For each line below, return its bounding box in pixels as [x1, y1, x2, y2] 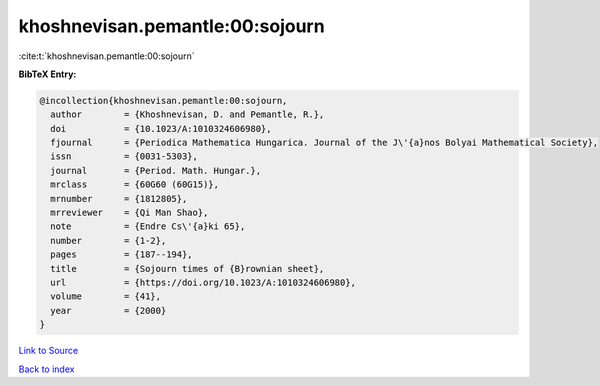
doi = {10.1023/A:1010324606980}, [50, 123, 272, 134]
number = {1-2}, [50, 235, 167, 246]
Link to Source [18, 345, 79, 357]
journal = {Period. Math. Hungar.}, [50, 165, 262, 176]
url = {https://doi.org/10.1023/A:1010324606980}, [50, 277, 357, 288]
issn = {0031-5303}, [50, 151, 199, 162]
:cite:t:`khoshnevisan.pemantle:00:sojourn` [18, 50, 195, 62]
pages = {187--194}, [50, 249, 194, 260]
